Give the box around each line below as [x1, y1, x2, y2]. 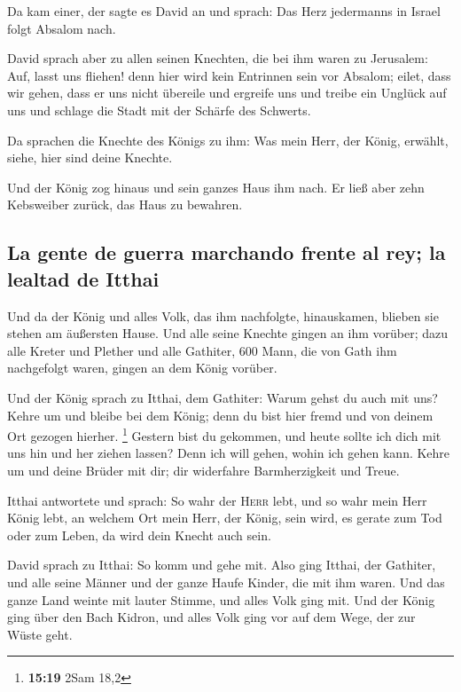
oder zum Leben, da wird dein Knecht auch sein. [7, 525, 271, 544]
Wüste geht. [7, 625, 73, 643]
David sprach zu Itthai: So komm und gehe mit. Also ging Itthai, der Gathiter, [7, 555, 436, 574]
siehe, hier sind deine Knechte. [7, 148, 173, 167]
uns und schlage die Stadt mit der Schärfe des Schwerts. [7, 100, 311, 119]
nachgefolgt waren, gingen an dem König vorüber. [7, 358, 277, 377]
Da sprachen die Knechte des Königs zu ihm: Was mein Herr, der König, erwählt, [7, 130, 449, 149]
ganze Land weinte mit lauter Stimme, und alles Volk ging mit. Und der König [7, 590, 435, 609]
